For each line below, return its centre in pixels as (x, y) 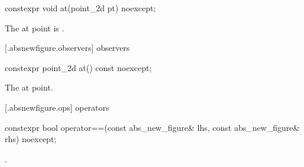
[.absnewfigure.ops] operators (57, 107)
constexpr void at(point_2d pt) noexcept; (80, 8)
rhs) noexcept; (31, 139)
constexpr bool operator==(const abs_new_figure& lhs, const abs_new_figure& (152, 127)
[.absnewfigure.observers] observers (67, 48)
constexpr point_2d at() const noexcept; (78, 67)
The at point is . (35, 28)
